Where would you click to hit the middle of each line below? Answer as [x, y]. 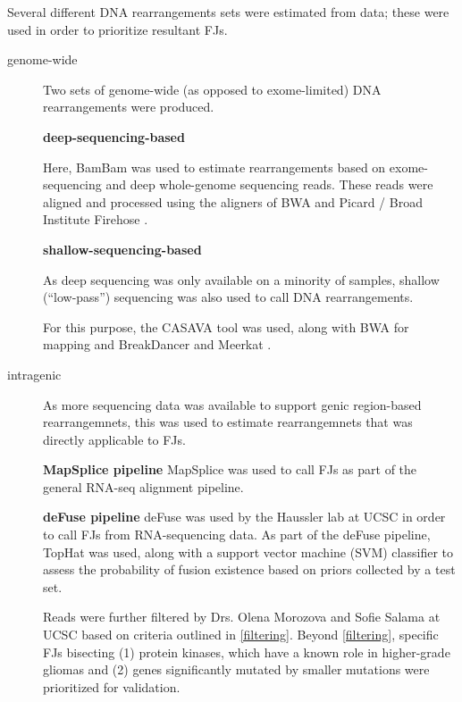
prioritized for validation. [112, 686]
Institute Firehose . [96, 219]
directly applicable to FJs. [114, 439]
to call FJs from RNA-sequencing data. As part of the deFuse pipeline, [237, 535]
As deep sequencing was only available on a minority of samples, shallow [241, 279]
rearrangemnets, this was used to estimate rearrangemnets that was [228, 422]
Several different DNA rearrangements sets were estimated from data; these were [228, 12]
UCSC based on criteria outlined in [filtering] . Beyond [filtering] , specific [241, 635]
